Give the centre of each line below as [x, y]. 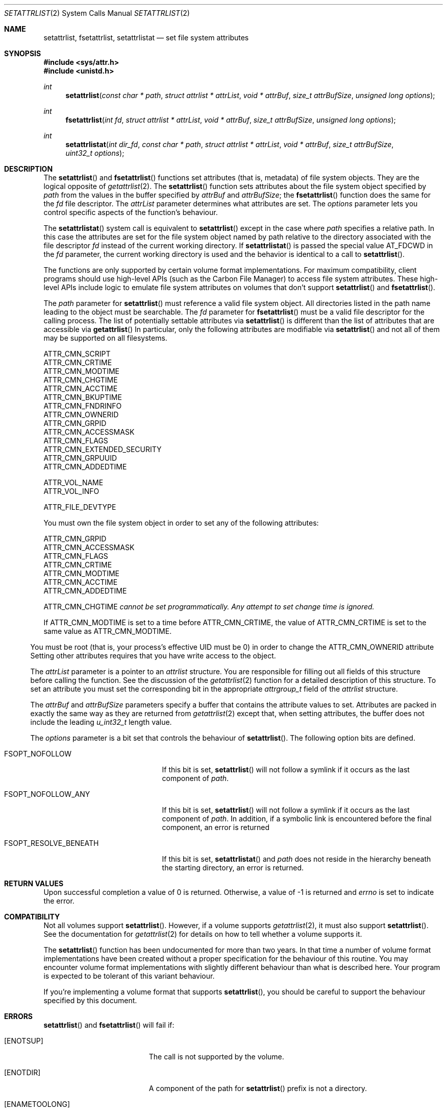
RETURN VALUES [34, 883]
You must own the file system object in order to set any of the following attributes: [181, 523]
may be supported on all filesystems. [105, 338]
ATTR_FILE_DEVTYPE [80, 507]
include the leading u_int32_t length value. [101, 722]
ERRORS [19, 1016]
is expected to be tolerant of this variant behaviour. [129, 976]
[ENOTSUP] [24, 1041]
